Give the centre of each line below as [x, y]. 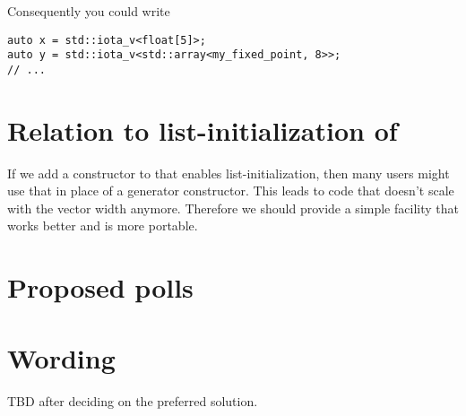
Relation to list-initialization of [203, 130]
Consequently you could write [89, 11]
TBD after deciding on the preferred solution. [133, 400]
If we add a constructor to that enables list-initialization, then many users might [229, 173]
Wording [61, 357]
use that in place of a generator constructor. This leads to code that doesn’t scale [231, 191]
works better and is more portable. [103, 225]
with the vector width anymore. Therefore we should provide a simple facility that [233, 208]
